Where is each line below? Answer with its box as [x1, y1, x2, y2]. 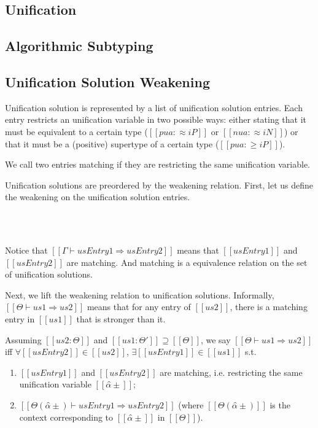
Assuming [5, 333, 42, 346]
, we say [200, 333, 231, 346]
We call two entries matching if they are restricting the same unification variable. [5, 158, 311, 171]
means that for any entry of [87, 300, 191, 313]
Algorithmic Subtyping [5, 36, 153, 55]
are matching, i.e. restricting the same [160, 365, 303, 378]
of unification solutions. [5, 268, 93, 281]
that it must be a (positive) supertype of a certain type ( [5, 137, 219, 150]
